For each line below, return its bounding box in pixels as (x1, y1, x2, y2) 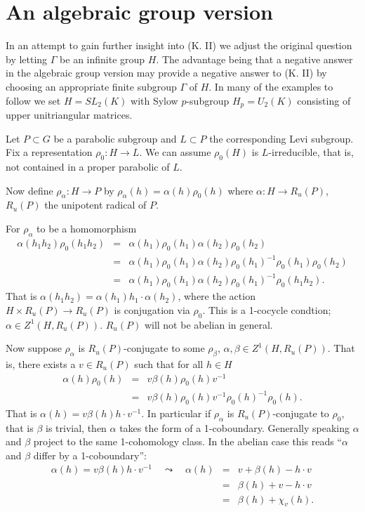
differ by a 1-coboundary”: (33, 447, 147, 462)
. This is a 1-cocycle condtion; (202, 302, 331, 317)
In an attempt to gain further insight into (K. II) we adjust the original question (6, 38, 352, 53)
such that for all (134, 356, 204, 371)
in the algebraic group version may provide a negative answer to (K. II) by (6, 65, 327, 80)
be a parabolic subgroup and (53, 131, 177, 145)
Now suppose (6, 341, 62, 355)
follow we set (6, 93, 61, 107)
